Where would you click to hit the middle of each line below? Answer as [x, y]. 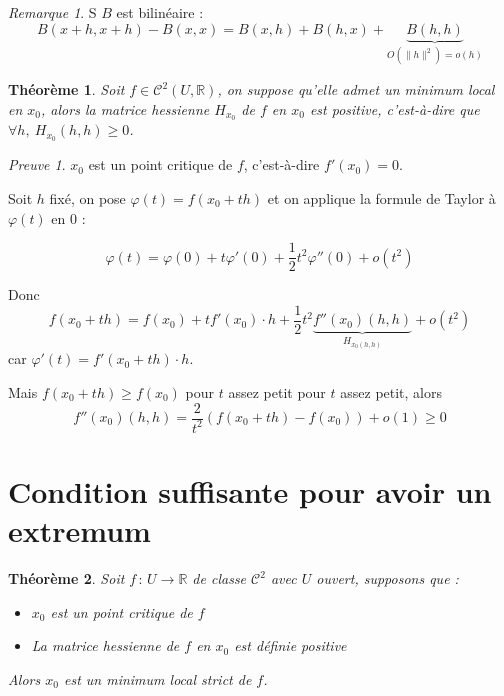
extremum [79, 530]
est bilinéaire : [160, 12]
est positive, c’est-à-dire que [394, 108]
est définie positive [290, 645]
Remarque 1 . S [52, 12]
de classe [219, 578]
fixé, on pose [87, 197]
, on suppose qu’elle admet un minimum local [356, 89]
